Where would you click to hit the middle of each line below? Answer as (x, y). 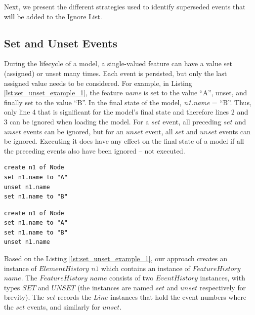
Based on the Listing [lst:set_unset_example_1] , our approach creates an (116, 258)
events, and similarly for (64, 307)
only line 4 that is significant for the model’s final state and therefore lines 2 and (126, 112)
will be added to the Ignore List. (53, 16)
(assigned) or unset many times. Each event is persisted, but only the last (116, 73)
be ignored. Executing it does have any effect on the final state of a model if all (124, 141)
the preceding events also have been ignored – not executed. (95, 150)
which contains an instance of (146, 268)
